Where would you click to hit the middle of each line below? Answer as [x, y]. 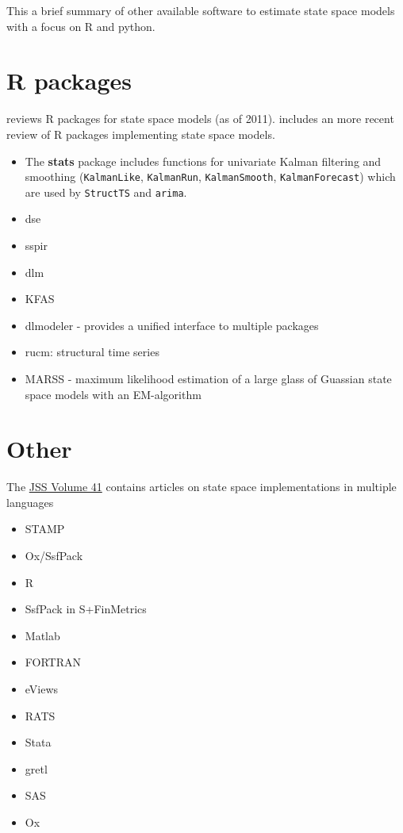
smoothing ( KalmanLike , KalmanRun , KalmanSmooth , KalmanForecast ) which [210, 177]
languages [30, 502]
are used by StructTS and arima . [106, 192]
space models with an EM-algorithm [113, 394]
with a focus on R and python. [81, 26]
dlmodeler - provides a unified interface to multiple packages [172, 325]
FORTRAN [53, 662]
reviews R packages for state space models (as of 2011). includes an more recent [200, 119]
